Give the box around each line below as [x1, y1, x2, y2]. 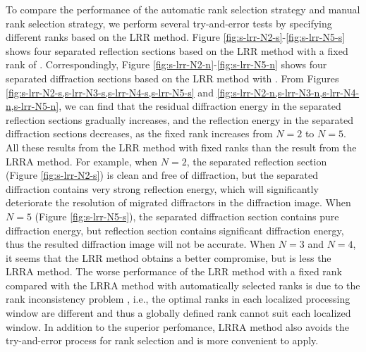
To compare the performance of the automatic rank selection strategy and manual [6, 2, 360, 16]
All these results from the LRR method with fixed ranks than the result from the [6, 139, 357, 154]
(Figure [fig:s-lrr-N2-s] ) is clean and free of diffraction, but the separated [6, 168, 318, 182]
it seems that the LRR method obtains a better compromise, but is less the [6, 250, 331, 265]
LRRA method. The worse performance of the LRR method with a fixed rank [6, 264, 342, 279]
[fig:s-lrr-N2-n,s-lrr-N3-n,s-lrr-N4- [216, 84, 360, 99]
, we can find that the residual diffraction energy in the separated [59, 99, 341, 113]
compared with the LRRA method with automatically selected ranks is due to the [6, 277, 360, 292]
